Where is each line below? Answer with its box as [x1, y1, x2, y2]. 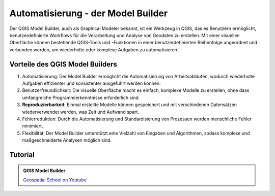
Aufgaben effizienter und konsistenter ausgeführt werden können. [22, 80, 161, 86]
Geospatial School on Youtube [23, 177, 87, 183]
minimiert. [22, 123, 43, 129]
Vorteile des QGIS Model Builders [9, 60, 117, 69]
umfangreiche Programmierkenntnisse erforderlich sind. [22, 94, 140, 101]
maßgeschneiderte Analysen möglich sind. [22, 137, 112, 143]
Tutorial [9, 150, 35, 159]
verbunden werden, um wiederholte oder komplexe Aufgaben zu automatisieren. [9, 46, 179, 53]
